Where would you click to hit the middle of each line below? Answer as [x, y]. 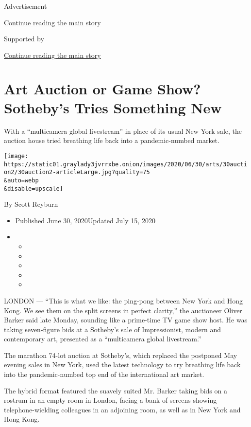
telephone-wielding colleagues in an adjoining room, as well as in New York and [122, 409]
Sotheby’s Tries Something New [113, 107]
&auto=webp [21, 180]
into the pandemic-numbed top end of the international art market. [104, 374]
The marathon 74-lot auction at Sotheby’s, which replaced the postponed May [121, 355]
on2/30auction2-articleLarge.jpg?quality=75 [77, 172]
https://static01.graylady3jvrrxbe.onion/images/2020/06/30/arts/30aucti [126, 164]
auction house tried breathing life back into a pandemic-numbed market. [112, 140]
